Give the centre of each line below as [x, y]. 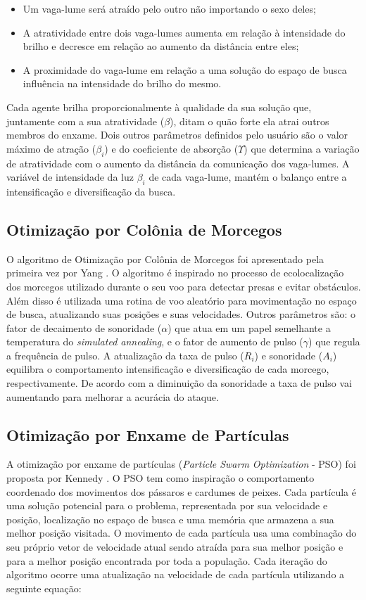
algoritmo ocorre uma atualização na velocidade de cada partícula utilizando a [176, 574]
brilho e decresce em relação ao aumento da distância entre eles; [161, 46]
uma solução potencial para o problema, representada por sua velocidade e [167, 505]
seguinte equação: [44, 588]
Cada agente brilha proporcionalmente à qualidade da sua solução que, [159, 107]
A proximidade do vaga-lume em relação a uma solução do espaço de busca [185, 69]
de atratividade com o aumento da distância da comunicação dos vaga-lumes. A [178, 163]
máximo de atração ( [51, 148]
